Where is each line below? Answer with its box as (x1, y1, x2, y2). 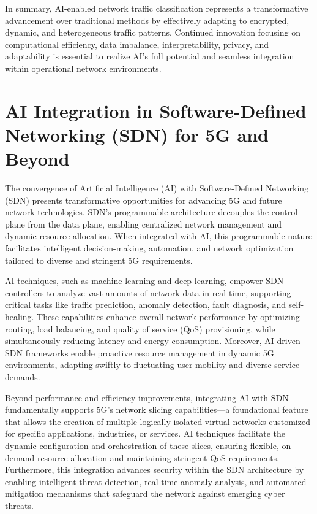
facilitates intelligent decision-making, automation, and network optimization (5, 242, 294, 255)
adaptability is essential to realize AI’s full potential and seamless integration (5, 50, 294, 63)
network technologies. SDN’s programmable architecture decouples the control (5, 205, 298, 218)
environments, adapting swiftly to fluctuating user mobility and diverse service (5, 358, 300, 371)
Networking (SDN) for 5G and (5, 121, 269, 147)
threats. (5, 499, 34, 512)
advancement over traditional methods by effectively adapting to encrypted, (5, 13, 289, 26)
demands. (5, 370, 40, 383)
